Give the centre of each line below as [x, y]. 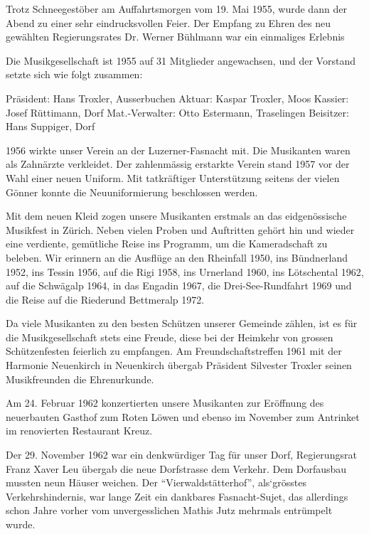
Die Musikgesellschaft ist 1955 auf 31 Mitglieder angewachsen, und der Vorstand [181, 60]
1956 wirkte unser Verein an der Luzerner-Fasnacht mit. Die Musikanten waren [178, 150]
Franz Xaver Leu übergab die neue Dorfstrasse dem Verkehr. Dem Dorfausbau [176, 468]
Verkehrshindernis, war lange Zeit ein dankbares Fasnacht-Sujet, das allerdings [177, 496]
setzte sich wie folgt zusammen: [74, 74]
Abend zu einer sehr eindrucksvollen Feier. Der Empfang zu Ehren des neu [169, 22]
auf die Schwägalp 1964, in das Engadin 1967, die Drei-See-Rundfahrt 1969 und [179, 285]
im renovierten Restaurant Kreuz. [79, 431]
